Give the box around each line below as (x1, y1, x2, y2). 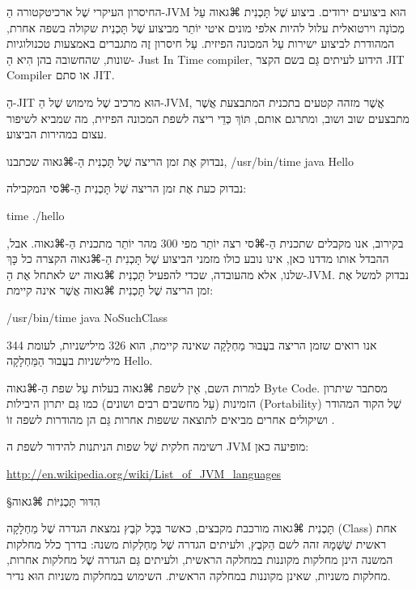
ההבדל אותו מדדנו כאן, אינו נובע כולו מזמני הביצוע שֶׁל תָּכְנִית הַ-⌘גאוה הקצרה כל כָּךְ (6, 250, 389, 267)
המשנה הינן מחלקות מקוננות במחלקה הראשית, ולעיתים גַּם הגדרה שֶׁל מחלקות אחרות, (6, 551, 393, 568)
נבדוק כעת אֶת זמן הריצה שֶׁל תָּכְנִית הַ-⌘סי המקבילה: (6, 180, 247, 197)
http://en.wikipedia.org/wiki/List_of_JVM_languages (6, 465, 281, 482)
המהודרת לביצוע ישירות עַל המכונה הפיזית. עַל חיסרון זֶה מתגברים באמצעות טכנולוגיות (6, 35, 395, 52)
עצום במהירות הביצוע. (6, 125, 107, 142)
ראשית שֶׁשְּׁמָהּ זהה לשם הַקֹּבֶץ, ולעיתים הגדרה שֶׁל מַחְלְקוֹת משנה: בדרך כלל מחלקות (6, 535, 387, 552)
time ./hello (6, 206, 65, 223)
